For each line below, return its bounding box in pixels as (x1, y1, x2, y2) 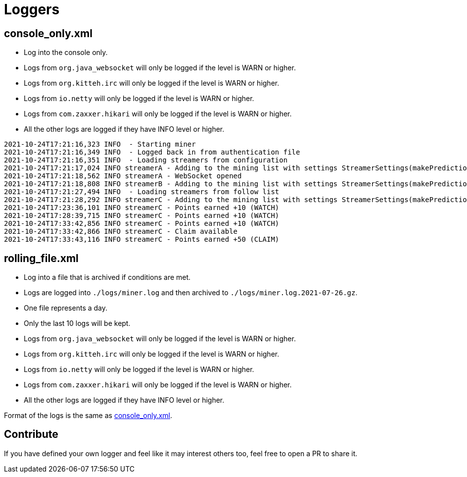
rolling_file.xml (4, 252, 79, 265)
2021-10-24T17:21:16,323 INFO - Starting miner (4, 140, 196, 149)
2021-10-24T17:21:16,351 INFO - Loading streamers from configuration (4, 156, 288, 164)
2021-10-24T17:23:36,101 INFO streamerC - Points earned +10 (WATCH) (4, 204, 280, 212)
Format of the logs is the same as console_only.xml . (4, 411, 173, 420)
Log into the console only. (24, 48, 108, 57)
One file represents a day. (24, 304, 108, 313)
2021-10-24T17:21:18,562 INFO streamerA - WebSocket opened (4, 172, 242, 180)
